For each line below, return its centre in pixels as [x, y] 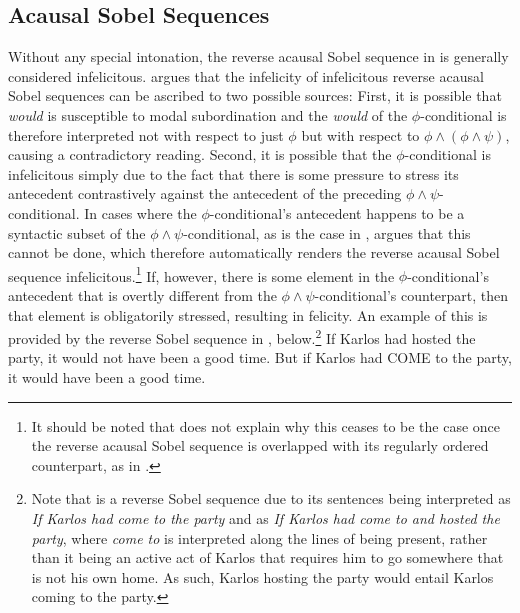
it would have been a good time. [107, 377]
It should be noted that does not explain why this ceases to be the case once [266, 425]
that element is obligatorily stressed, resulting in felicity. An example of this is [248, 314]
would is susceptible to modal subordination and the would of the [208, 114]
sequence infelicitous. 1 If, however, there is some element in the [201, 274]
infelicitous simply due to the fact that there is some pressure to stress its [233, 173]
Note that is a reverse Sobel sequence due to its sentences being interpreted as [271, 498]
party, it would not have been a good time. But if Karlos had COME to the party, [260, 357]
